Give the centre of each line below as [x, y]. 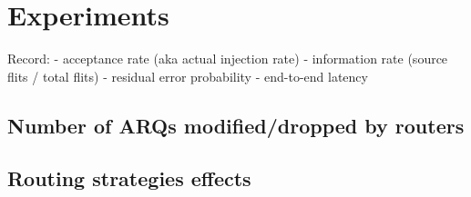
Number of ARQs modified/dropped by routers [236, 125]
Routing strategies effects [129, 178]
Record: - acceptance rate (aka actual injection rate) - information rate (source [228, 59]
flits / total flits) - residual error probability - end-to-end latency [188, 76]
